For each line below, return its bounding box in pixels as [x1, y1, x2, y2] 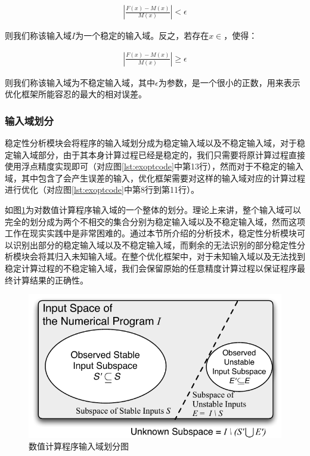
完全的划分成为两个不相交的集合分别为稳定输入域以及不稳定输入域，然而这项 [5, 215, 305, 227]
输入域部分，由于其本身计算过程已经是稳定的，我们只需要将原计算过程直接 [13, 148, 305, 161]
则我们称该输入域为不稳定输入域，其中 [5, 76, 155, 88]
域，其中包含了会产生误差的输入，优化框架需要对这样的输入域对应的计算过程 [5, 171, 305, 184]
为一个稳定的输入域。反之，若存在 [75, 29, 209, 42]
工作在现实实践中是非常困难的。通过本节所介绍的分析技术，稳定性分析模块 [5, 227, 297, 239]
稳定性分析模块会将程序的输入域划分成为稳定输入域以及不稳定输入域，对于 [5, 137, 297, 149]
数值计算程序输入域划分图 [29, 440, 129, 452]
